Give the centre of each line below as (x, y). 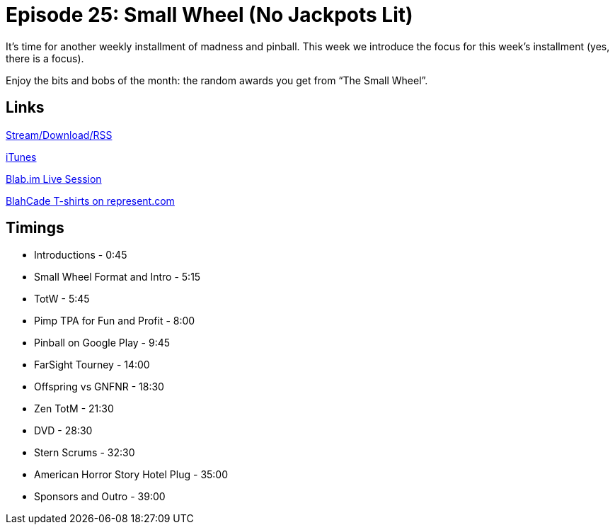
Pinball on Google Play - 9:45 (102, 343)
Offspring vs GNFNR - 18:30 (99, 387)
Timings (35, 228)
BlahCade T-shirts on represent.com (90, 201)
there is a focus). (45, 58)
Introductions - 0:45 (81, 255)
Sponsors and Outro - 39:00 (100, 497)
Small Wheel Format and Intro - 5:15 (117, 277)
